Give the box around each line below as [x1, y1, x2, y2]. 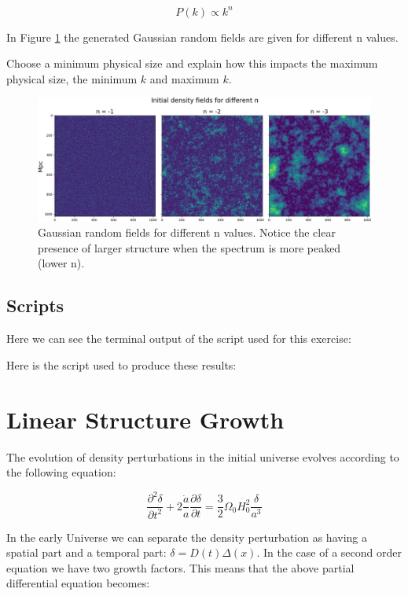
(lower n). [38, 255, 85, 271]
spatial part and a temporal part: [6, 544, 167, 561]
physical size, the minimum [6, 70, 138, 86]
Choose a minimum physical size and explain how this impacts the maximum [6, 55, 378, 72]
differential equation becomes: [6, 575, 150, 591]
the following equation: [6, 464, 116, 480]
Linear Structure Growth [6, 403, 285, 435]
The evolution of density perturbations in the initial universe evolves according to [6, 448, 399, 465]
